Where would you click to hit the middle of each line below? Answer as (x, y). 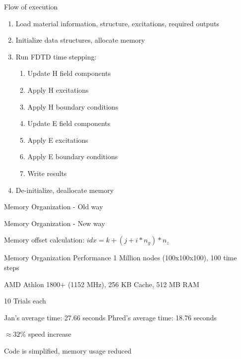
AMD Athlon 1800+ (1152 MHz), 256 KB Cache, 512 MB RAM (102, 284)
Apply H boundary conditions (73, 106)
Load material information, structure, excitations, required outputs (118, 23)
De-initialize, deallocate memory (65, 190)
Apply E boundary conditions (73, 156)
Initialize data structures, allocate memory (80, 40)
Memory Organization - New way (55, 223)
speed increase (50, 334)
